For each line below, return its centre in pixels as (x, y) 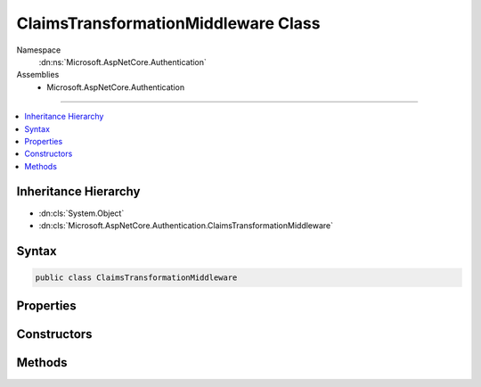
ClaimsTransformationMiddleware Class (168, 23)
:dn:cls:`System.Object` (82, 213)
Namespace (39, 50)
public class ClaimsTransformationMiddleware (136, 277)
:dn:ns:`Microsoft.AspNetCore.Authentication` (122, 62)
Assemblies (38, 75)
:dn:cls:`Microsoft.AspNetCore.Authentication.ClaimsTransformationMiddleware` (186, 225)
